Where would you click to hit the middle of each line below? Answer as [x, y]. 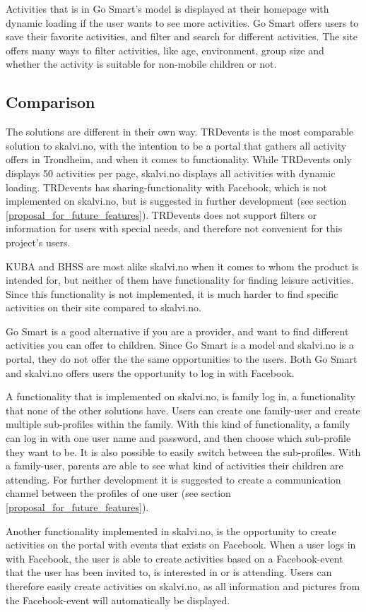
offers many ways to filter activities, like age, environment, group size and [165, 50]
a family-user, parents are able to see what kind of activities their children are [175, 466]
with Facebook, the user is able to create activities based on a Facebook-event [175, 558]
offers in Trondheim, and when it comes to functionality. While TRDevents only [179, 159]
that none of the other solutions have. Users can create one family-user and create [183, 410]
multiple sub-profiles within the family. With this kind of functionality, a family [178, 424]
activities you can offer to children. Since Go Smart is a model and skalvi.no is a [180, 345]
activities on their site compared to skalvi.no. [104, 307]
